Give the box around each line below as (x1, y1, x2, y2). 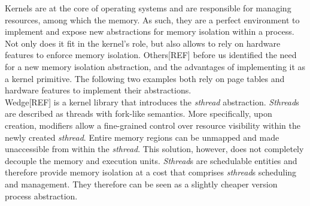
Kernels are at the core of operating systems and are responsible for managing (5, 2, 291, 14)
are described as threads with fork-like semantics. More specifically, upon (5, 107, 272, 120)
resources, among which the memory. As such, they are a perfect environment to (5, 13, 300, 26)
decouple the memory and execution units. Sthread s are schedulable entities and (5, 154, 297, 166)
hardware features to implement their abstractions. (5, 84, 192, 96)
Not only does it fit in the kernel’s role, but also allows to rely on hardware (5, 37, 281, 49)
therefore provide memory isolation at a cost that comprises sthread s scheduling (5, 166, 297, 178)
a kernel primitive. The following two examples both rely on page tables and (5, 72, 285, 84)
